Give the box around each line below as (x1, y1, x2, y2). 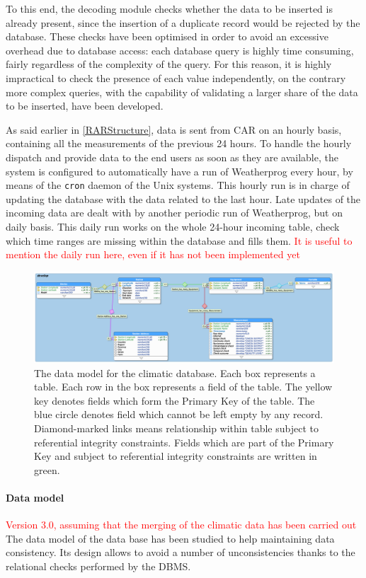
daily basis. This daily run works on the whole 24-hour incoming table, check (6, 219, 340, 233)
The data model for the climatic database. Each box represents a (34, 365, 316, 380)
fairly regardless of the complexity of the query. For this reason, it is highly (6, 57, 332, 71)
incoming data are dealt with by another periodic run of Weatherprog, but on (6, 205, 343, 220)
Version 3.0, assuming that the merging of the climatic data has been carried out (6, 517, 357, 532)
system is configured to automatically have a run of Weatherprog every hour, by (6, 163, 353, 178)
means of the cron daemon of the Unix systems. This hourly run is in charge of (6, 178, 350, 192)
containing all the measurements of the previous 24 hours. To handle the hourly (6, 136, 352, 151)
